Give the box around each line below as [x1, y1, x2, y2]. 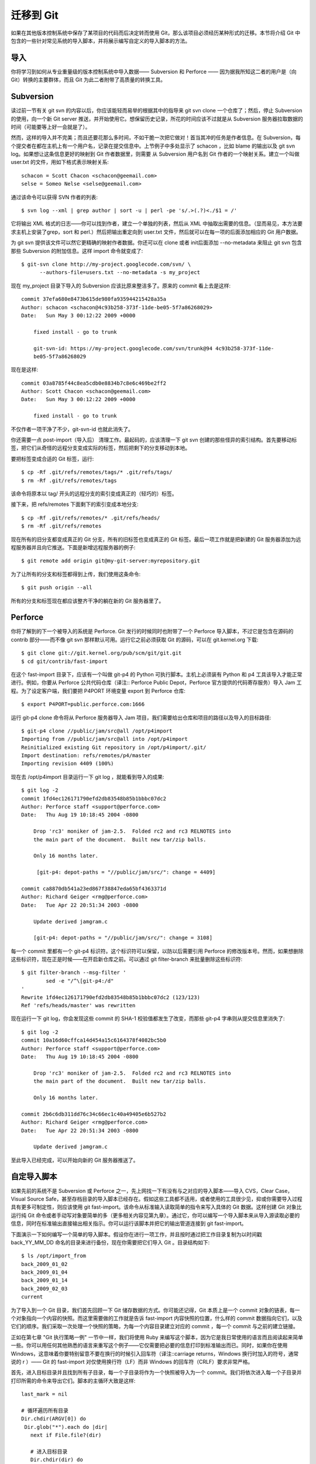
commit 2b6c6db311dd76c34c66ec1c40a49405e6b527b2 [21, 1110, 167, 1117]
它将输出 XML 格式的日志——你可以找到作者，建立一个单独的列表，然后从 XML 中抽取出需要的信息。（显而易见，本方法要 [11, 220, 303, 227]
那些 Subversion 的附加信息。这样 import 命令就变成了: [11, 247, 143, 254]
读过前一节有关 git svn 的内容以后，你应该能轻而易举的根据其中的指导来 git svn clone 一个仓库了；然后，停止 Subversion [11, 107, 303, 114]
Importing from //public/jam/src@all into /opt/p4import [21, 736, 188, 743]
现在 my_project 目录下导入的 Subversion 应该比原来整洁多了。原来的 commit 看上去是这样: [11, 282, 231, 289]
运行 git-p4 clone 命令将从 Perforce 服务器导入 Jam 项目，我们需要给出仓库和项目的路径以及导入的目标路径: [11, 714, 272, 721]
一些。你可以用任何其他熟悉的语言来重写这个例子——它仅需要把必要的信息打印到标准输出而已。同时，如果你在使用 [11, 1342, 288, 1349]
